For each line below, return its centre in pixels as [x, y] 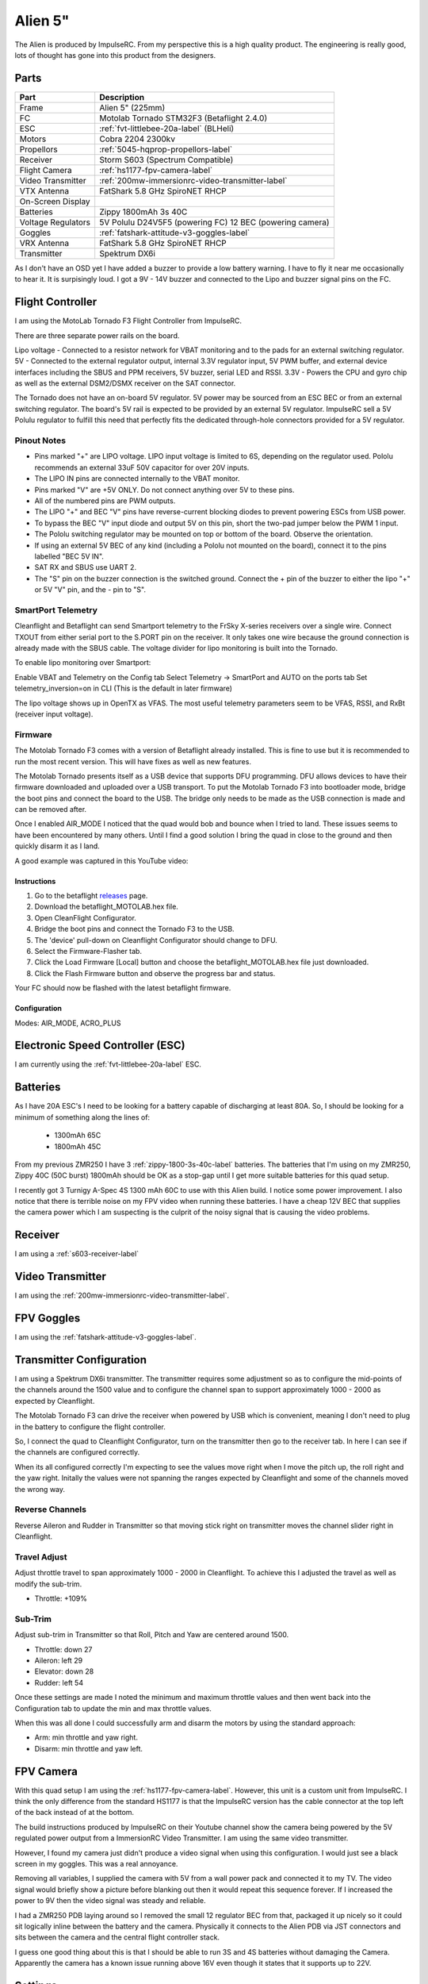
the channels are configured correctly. [77, 1452]
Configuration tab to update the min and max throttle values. [113, 1708]
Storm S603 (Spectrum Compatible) [166, 160]
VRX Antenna [44, 243]
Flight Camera [46, 170]
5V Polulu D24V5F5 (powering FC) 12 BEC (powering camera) [214, 222]
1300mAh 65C [78, 1136]
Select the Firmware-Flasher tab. [88, 951]
